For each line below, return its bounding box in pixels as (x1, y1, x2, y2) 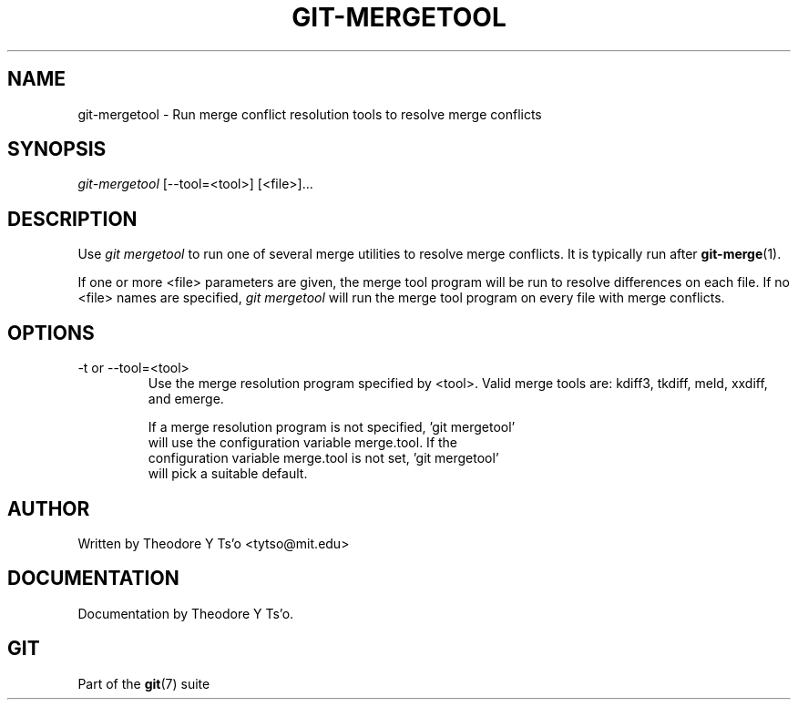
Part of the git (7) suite (77, 675, 210, 692)
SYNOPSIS (7, 138, 107, 161)
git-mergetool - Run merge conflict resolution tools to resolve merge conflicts (77, 106, 542, 122)
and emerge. (148, 391, 224, 407)
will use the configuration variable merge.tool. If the (148, 435, 458, 451)
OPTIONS (7, 321, 95, 344)
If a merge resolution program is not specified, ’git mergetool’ (148, 419, 516, 435)
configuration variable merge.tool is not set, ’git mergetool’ (148, 450, 499, 466)
